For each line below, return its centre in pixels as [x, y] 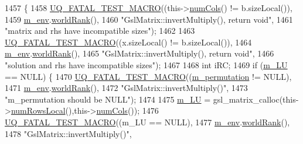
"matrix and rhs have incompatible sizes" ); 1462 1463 [100, 31]
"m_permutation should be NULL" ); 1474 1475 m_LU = [108, 99]
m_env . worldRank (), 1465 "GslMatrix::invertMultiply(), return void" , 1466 [139, 53]
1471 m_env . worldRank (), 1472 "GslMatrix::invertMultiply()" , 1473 [126, 88]
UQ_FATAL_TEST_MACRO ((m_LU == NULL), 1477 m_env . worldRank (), [147, 122]
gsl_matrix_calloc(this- [256, 99]
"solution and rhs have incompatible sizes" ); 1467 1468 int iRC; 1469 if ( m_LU [146, 64]
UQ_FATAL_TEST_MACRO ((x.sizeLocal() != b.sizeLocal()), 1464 [128, 42]
